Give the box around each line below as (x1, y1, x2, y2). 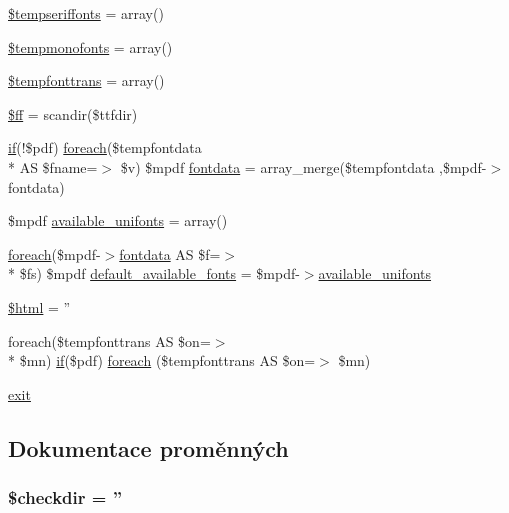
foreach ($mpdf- (8, 243, 101, 264)
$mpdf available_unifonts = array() (8, 210, 228, 231)
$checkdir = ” (8, 485, 123, 510)
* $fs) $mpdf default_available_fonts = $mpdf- (8, 263, 300, 284)
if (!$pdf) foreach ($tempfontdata (8, 137, 202, 158)
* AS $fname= (8, 156, 98, 177)
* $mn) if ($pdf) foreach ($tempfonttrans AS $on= (8, 350, 316, 371)
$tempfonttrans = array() (8, 70, 165, 91)
